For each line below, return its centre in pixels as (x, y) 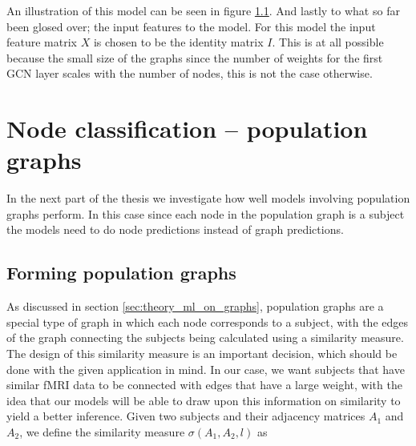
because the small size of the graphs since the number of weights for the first (195, 57)
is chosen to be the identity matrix (178, 42)
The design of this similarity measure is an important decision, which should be (202, 354)
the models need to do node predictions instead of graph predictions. (175, 229)
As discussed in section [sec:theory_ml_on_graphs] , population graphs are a (195, 306)
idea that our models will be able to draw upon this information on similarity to (204, 400)
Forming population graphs (121, 273)
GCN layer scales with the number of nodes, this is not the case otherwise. (190, 73)
